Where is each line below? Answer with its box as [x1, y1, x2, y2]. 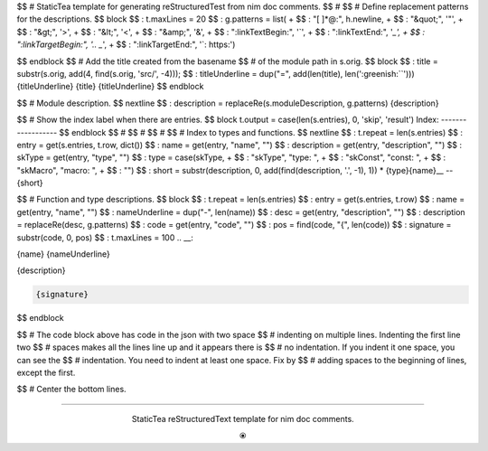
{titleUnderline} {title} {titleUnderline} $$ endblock [16, 81, 204, 92]
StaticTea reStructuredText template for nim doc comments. [131, 413, 354, 424]
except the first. [16, 367, 76, 378]
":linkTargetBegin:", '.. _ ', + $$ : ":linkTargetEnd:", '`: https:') [16, 39, 236, 50]
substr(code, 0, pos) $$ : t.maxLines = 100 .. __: [16, 231, 193, 243]
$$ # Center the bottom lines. [16, 384, 127, 395]
